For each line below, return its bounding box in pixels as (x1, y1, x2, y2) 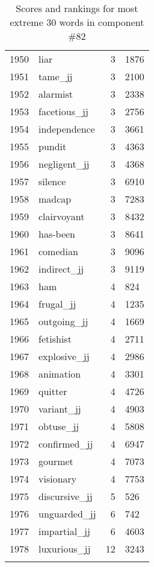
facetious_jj (38, 104, 88, 118)
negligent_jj (38, 157, 90, 171)
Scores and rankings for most (16, 1, 138, 15)
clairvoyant (38, 209, 85, 223)
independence (38, 122, 95, 136)
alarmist (38, 87, 73, 101)
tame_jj (38, 69, 73, 83)
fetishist (38, 332, 72, 346)
